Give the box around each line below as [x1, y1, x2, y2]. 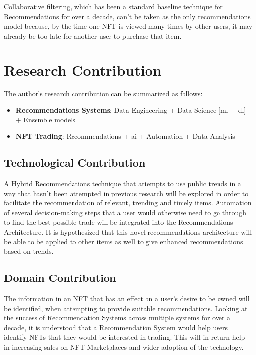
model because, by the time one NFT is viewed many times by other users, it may [4, 21, 253, 31]
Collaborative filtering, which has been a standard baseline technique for [4, 1, 223, 11]
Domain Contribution [4, 270, 116, 285]
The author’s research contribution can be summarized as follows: [4, 88, 203, 98]
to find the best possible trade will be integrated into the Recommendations [4, 217, 233, 227]
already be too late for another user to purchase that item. [4, 30, 182, 40]
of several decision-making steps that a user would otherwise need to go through [4, 207, 246, 217]
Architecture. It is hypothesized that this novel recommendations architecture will [4, 227, 252, 237]
